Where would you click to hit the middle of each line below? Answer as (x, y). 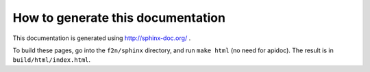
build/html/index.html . (52, 60)
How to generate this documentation (119, 18)
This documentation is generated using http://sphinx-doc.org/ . (102, 38)
